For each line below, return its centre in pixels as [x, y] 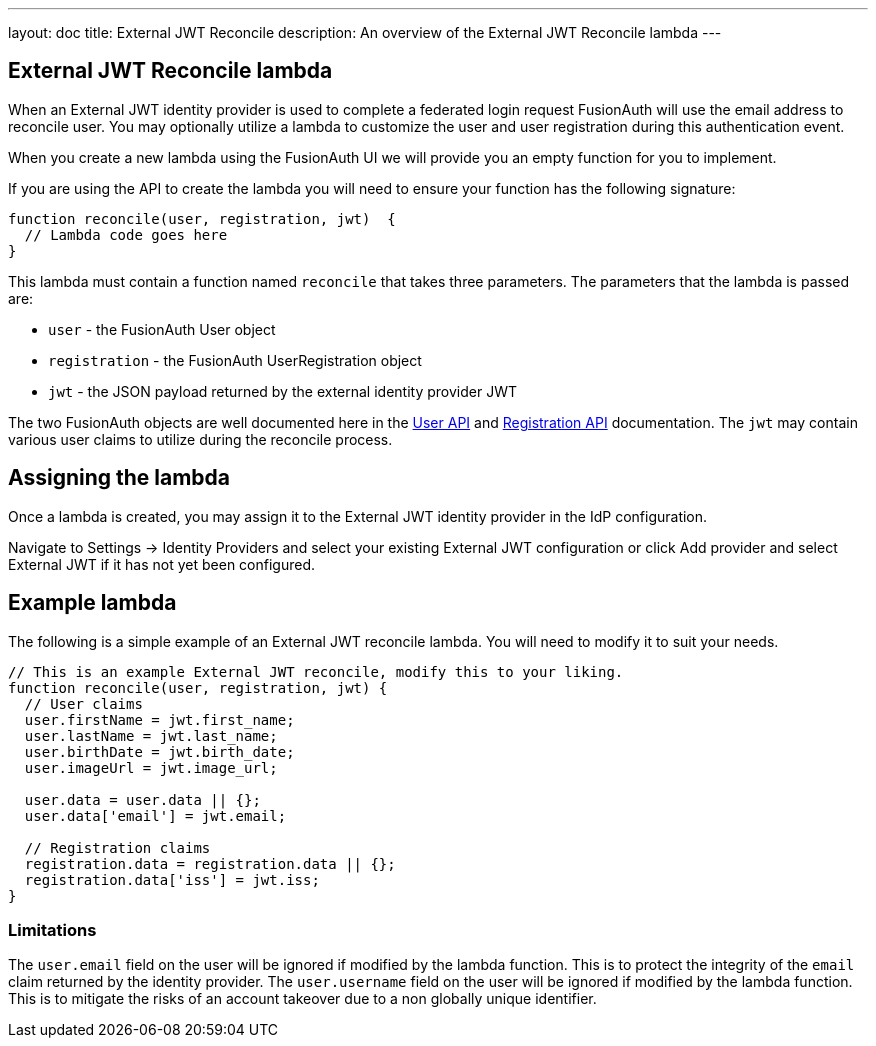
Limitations [52, 929]
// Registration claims [117, 847]
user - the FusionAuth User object [162, 329]
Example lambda [92, 603]
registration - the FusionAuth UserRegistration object [235, 360]
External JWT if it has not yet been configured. [162, 564]
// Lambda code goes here [126, 234]
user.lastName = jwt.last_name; [151, 735]
